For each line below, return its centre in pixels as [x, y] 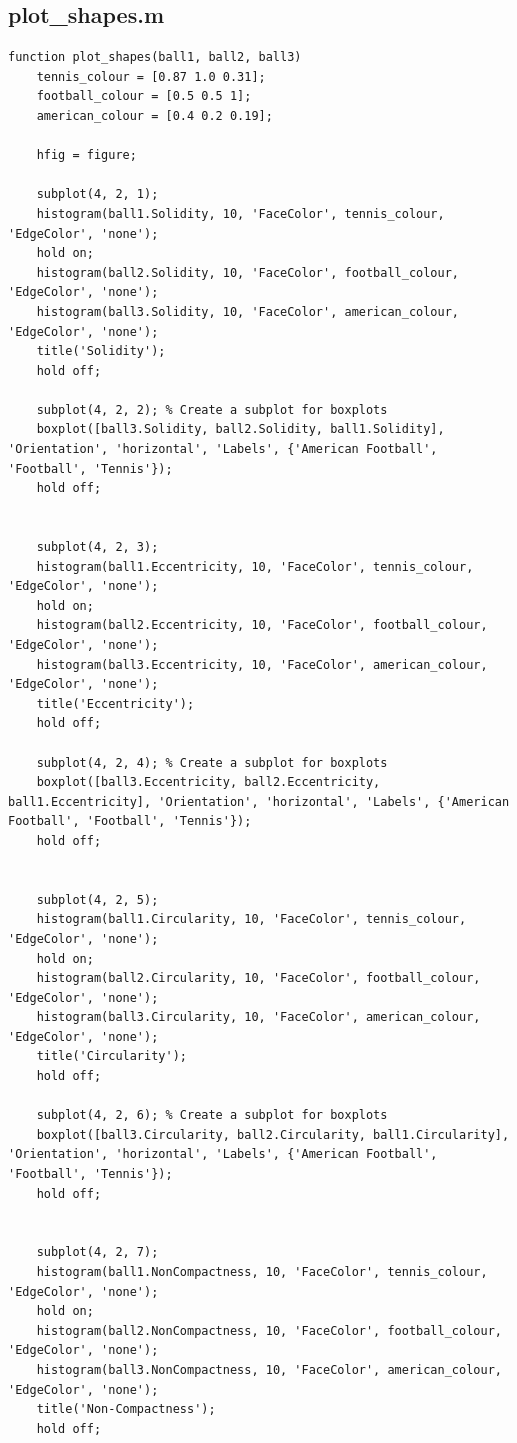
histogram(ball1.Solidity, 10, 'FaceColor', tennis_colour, [240, 213]
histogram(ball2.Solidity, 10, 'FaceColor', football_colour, [248, 272]
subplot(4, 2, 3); [97, 547]
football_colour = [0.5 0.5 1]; [144, 96]
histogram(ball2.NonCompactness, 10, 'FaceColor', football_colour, [269, 1330]
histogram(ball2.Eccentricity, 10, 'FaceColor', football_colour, [262, 625]
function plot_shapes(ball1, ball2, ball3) [155, 57]
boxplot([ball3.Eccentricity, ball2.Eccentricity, [208, 782]
